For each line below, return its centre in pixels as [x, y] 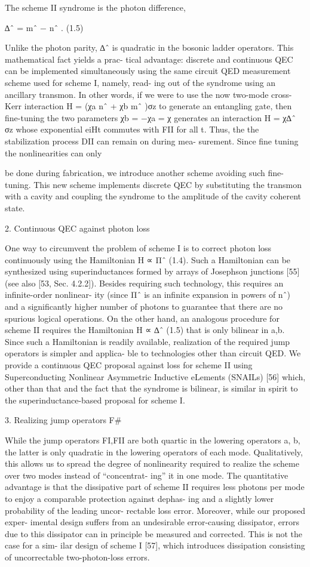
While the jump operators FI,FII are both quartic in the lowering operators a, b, [153, 440]
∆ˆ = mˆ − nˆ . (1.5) [44, 27]
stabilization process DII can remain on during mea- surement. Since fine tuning [152, 141]
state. [15, 207]
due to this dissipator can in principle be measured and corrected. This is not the [154, 533]
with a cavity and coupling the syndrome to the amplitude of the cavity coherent [153, 196]
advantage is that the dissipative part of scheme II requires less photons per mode [155, 487]
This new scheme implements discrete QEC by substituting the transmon [168, 184]
